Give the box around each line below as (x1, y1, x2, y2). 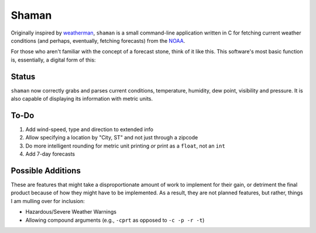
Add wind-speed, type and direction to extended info (25, 126, 153, 133)
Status (11, 71, 36, 81)
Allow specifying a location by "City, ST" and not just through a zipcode (25, 134, 198, 141)
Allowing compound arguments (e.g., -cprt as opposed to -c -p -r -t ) (25, 217, 205, 224)
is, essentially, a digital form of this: (11, 56, 96, 63)
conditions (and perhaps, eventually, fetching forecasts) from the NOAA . (11, 37, 186, 44)
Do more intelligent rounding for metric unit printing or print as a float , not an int (25, 142, 225, 149)
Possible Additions (11, 166, 81, 176)
